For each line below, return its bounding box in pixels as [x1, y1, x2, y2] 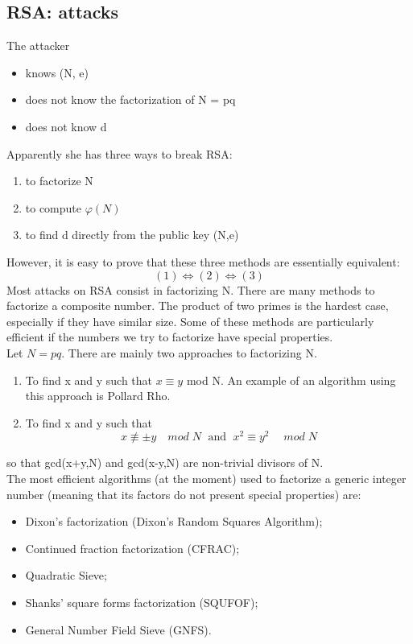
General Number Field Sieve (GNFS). [25, 621, 212, 638]
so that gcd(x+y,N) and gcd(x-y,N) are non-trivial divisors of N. [6, 454, 324, 471]
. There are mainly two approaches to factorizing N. [61, 344, 317, 361]
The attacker [6, 37, 70, 54]
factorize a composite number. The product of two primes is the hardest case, [6, 297, 389, 314]
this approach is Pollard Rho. [25, 387, 171, 404]
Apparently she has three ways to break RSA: [6, 145, 233, 162]
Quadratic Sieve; [25, 567, 107, 584]
